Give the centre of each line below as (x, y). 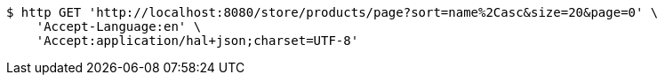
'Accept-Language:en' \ (119, 26)
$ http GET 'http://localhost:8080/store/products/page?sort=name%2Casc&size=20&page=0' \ (332, 12)
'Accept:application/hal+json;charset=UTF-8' (197, 41)
